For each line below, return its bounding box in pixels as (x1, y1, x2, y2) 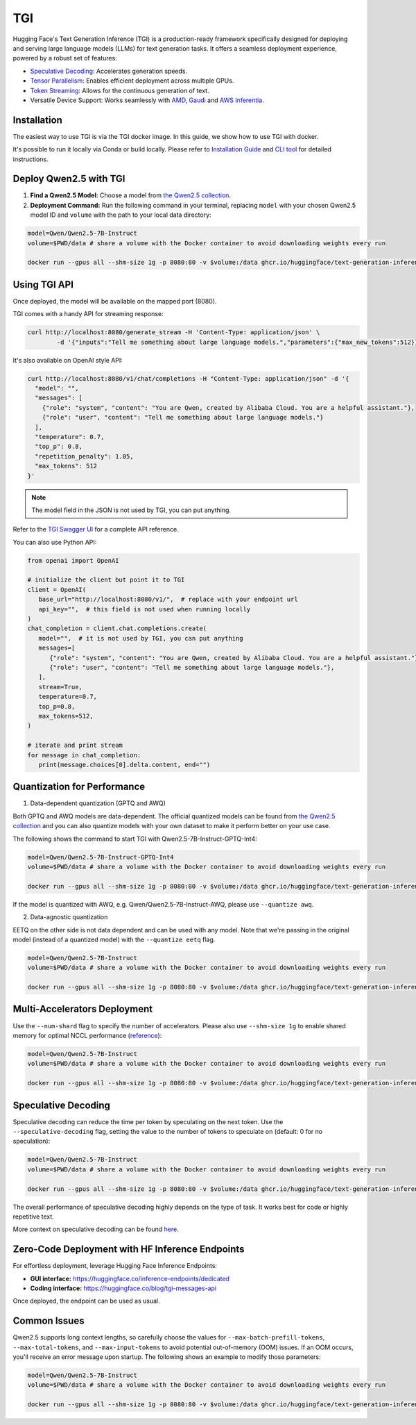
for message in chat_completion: (27, 751, 141, 759)
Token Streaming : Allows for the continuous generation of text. (30, 86, 209, 94)
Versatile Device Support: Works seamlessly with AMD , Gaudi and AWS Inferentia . (30, 96, 265, 104)
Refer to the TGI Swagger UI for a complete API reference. (12, 525, 180, 534)
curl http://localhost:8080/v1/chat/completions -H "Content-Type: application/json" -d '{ (27, 374, 349, 382)
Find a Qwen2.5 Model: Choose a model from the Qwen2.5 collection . (30, 191, 232, 199)
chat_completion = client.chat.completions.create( (27, 625, 207, 632)
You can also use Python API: (12, 538, 97, 546)
